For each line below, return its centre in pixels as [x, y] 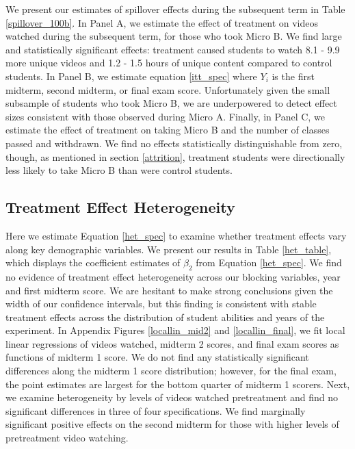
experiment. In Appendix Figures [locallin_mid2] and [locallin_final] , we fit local [175, 330]
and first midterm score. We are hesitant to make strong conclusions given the [169, 290]
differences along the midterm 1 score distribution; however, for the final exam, [171, 371]
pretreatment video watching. [67, 438]
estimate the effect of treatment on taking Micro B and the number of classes [168, 130]
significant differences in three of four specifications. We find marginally [156, 410]
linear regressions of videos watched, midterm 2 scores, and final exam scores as [172, 343]
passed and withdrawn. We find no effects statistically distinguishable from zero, [174, 143]
